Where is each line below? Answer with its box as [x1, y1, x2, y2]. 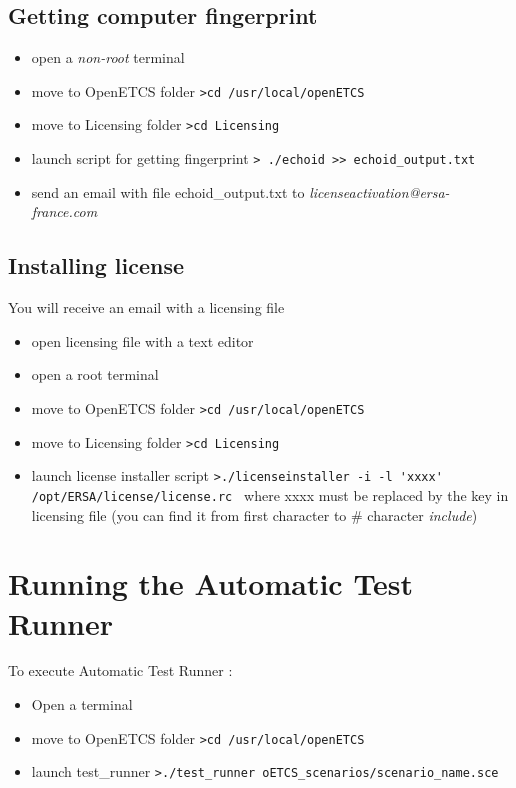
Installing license [8, 250, 185, 281]
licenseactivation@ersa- [309, 181, 450, 202]
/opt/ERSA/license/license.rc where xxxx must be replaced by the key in [31, 484, 509, 505]
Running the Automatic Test [8, 563, 414, 604]
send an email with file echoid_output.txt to [31, 181, 305, 202]
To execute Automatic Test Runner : [8, 660, 233, 681]
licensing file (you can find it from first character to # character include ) [31, 504, 478, 525]
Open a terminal [31, 694, 133, 715]
